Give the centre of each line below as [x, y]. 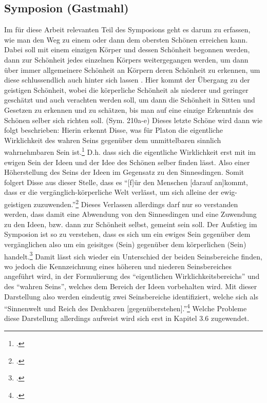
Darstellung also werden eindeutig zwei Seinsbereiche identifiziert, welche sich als [131, 296]
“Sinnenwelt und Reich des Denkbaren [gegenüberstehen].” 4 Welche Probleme [126, 307]
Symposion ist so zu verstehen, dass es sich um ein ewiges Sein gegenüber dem [127, 234]
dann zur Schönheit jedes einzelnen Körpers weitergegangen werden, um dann [126, 59]
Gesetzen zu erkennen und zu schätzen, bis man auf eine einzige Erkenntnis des [129, 109]
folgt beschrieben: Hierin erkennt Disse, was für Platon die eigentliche [113, 130]
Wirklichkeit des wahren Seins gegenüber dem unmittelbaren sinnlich [113, 140]
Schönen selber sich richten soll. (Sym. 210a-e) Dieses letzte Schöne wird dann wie [133, 120]
